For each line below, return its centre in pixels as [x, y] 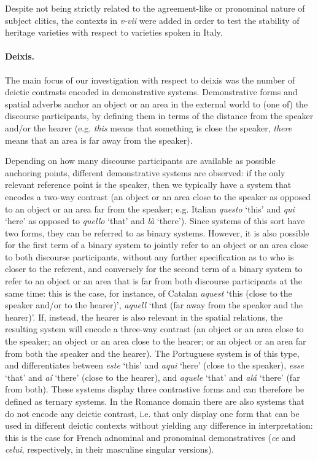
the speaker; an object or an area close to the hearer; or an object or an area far [156, 341]
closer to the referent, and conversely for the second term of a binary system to [154, 269]
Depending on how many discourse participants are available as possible [140, 161]
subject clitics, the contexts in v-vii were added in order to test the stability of [152, 20]
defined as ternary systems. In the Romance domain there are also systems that [155, 401]
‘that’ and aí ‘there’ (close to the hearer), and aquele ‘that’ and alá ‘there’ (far [153, 377]
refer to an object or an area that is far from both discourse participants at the [154, 281]
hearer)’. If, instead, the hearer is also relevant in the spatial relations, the [144, 317]
